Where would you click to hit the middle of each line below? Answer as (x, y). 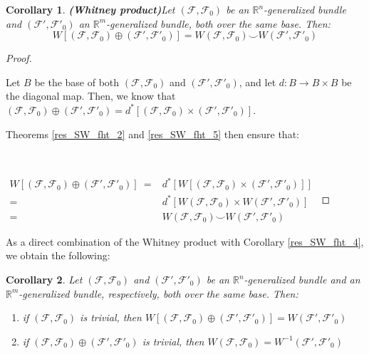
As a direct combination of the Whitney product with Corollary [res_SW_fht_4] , (185, 241)
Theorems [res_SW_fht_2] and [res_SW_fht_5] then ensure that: (152, 134)
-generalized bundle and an (302, 280)
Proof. (19, 58)
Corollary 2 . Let (44, 280)
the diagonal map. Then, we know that (91, 96)
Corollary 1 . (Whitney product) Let (90, 9)
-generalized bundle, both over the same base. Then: (218, 23)
